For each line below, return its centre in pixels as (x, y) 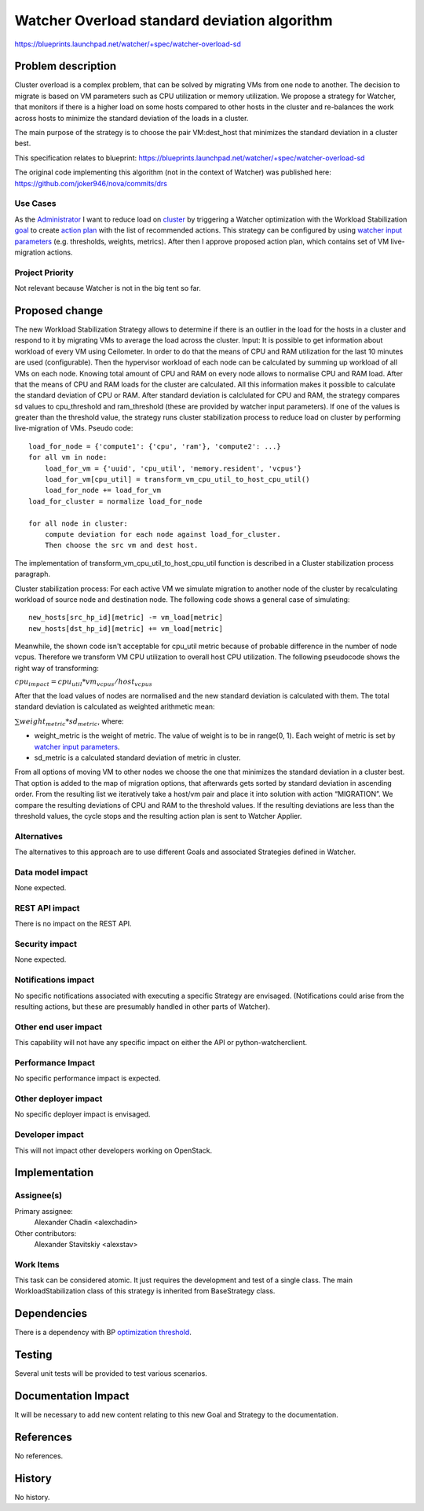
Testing (33, 1355)
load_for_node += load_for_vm (102, 490)
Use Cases (35, 204)
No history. (32, 1497)
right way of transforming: (57, 668)
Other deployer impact (58, 1098)
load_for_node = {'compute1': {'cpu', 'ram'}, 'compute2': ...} (155, 446)
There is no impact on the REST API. (73, 924)
